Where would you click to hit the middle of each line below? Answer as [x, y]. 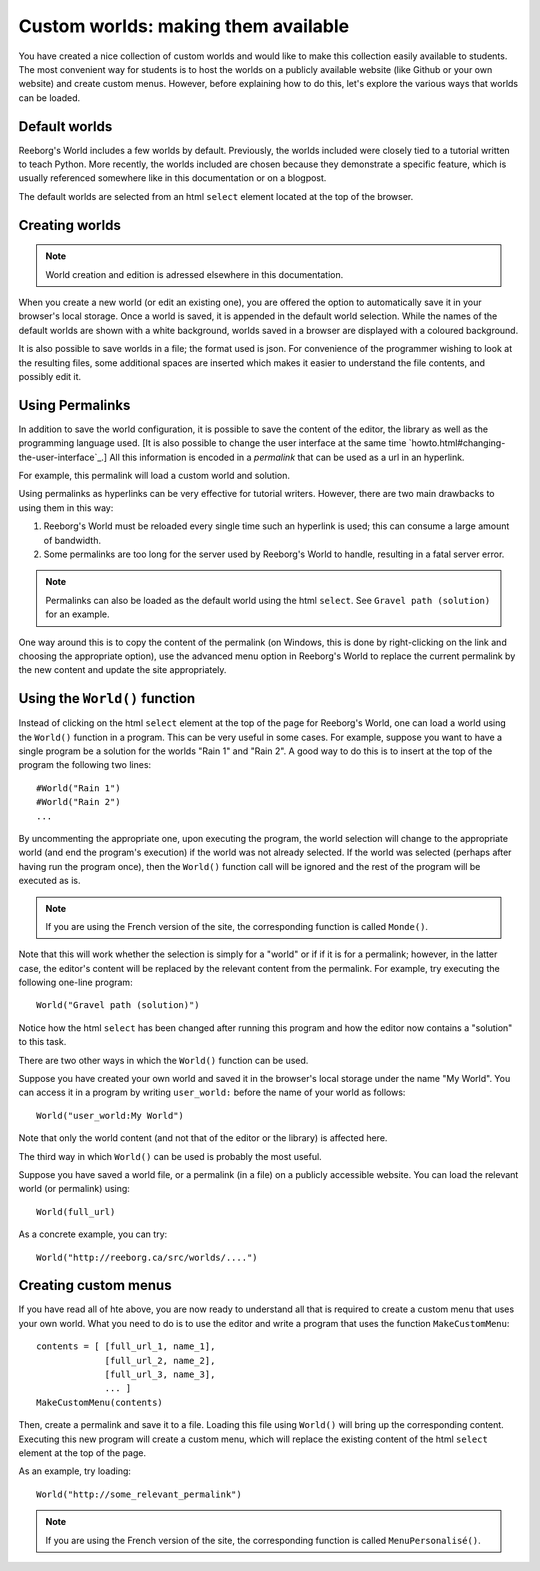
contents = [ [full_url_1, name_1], [126, 1346]
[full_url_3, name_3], [160, 1374]
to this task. [42, 1042]
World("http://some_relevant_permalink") [139, 1494]
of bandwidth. [72, 540]
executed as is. [49, 881]
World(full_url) [76, 1211]
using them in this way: [66, 507]
